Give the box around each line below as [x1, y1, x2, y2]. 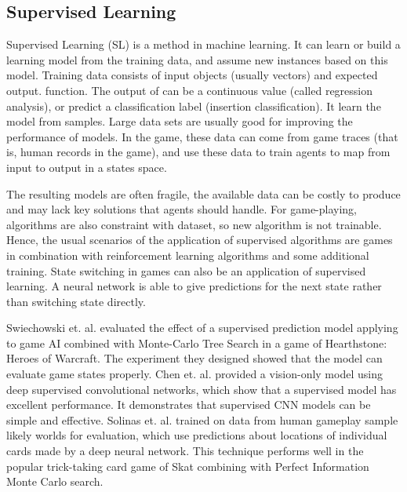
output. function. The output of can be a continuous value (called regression [6, 82, 373, 98]
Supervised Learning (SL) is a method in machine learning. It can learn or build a [6, 36, 401, 53]
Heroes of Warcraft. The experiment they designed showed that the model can [6, 350, 383, 366]
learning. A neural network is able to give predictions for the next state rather [6, 278, 382, 294]
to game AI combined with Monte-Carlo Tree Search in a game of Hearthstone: [6, 334, 387, 351]
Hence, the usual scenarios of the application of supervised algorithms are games [6, 231, 393, 248]
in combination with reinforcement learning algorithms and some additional [6, 246, 369, 263]
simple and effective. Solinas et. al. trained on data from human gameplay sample [6, 411, 398, 428]
